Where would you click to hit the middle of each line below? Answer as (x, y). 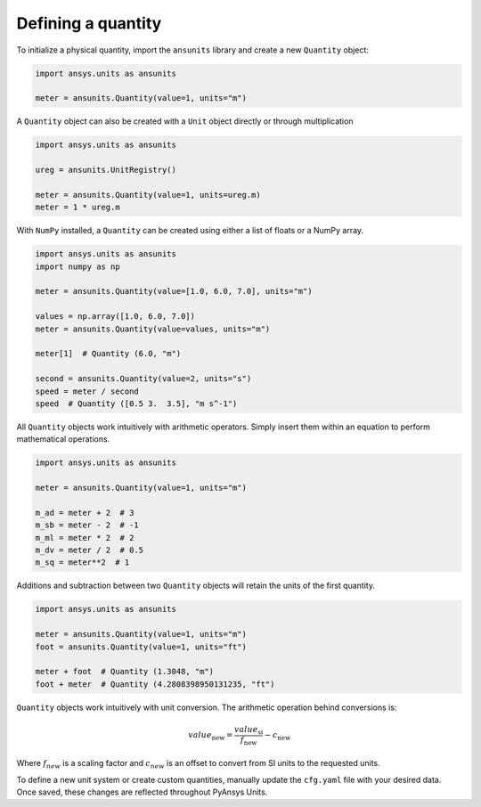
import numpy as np (77, 266)
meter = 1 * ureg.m (77, 208)
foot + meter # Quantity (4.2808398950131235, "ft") (155, 684)
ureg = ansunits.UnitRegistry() (106, 170)
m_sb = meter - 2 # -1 (87, 525)
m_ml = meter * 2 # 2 (85, 538)
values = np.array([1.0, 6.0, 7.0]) (115, 317)
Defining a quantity (89, 23)
